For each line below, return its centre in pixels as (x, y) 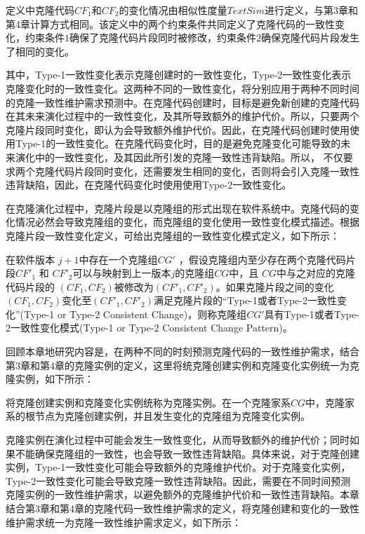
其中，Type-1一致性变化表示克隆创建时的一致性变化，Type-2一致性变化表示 (179, 75)
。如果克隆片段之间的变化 (275, 286)
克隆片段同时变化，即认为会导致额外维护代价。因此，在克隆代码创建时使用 (178, 129)
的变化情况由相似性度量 (173, 10)
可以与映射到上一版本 (122, 273)
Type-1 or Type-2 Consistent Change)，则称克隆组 (135, 314)
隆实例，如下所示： (50, 379)
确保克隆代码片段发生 (310, 37)
